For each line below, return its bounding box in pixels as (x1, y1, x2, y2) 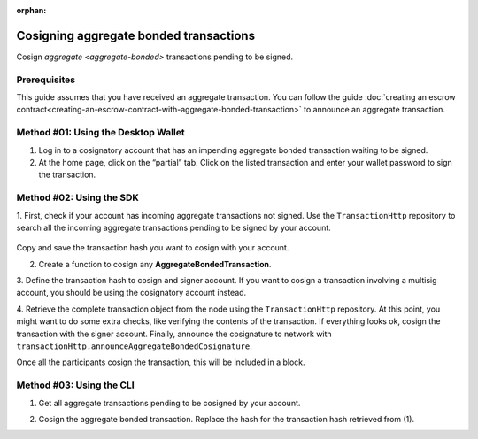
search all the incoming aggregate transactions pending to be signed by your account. (16, 222, 331, 233)
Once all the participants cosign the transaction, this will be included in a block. (16, 357, 305, 367)
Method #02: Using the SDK (16, 191, 139, 204)
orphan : (16, 5, 47, 15)
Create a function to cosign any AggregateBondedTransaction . (38, 258, 272, 269)
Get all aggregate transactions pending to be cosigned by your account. (38, 397, 301, 408)
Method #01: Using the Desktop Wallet (16, 127, 185, 139)
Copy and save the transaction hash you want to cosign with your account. (16, 243, 289, 253)
